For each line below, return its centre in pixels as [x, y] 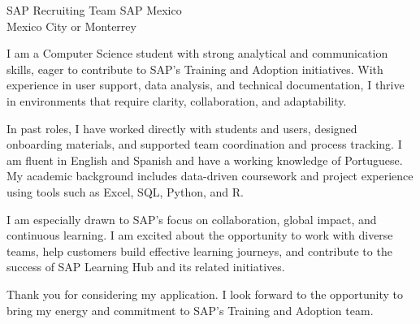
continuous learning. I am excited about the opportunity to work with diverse [200, 235]
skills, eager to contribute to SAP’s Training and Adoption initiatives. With [195, 69]
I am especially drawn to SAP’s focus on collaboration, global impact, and [192, 219]
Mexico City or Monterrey [71, 26]
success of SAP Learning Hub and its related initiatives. [146, 267]
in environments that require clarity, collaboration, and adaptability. [177, 100]
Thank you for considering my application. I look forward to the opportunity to [205, 294]
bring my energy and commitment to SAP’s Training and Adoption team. [190, 310]
